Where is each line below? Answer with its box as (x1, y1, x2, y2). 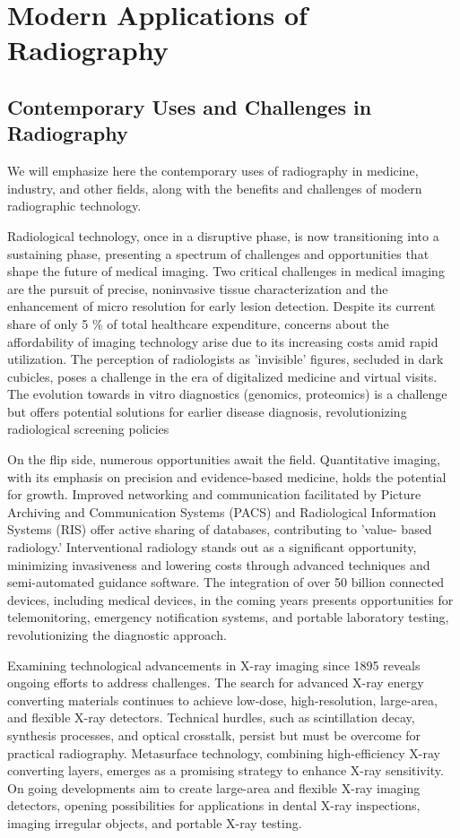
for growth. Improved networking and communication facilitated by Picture (7, 485, 421, 504)
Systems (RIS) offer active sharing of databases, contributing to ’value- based (7, 520, 432, 539)
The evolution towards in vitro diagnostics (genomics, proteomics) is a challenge (7, 384, 447, 403)
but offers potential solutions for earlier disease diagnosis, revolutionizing (7, 402, 407, 420)
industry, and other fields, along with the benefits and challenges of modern (7, 178, 422, 197)
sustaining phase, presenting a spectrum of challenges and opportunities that (7, 244, 430, 263)
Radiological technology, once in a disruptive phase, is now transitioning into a (7, 226, 439, 245)
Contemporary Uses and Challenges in (7, 92, 372, 120)
